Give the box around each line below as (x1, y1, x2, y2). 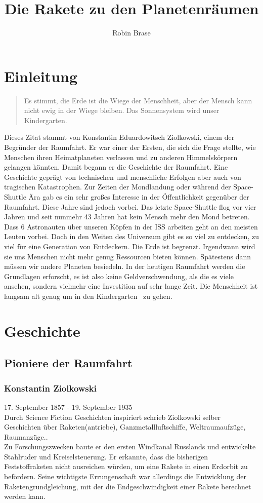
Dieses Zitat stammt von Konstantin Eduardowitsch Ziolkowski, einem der (4, 132, 235, 142)
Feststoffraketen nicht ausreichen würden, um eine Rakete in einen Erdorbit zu (4, 461, 248, 472)
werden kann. (4, 491, 46, 501)
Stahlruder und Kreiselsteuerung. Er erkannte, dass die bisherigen (4, 451, 208, 461)
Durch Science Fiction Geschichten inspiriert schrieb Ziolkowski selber (4, 411, 221, 422)
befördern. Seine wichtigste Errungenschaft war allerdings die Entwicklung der (4, 471, 246, 482)
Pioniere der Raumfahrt (4, 355, 133, 371)
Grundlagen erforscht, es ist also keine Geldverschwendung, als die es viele (4, 270, 234, 281)
